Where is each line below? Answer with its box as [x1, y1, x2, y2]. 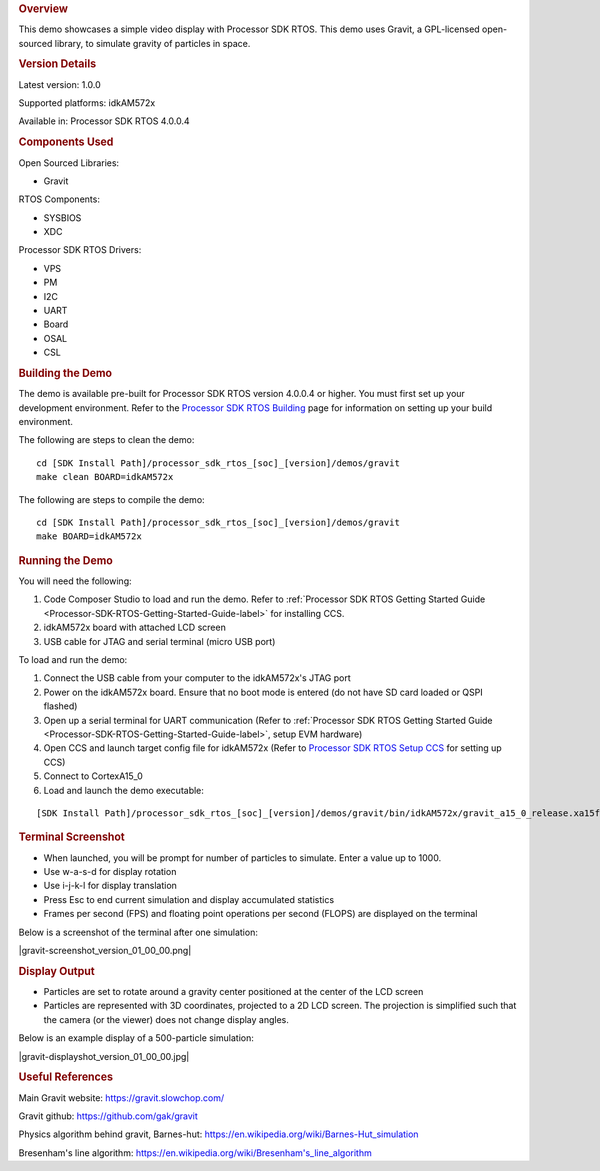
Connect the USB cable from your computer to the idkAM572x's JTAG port [43, 672, 352, 684]
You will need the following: [18, 575, 132, 587]
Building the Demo [18, 366, 113, 380]
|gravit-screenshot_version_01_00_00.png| [18, 944, 192, 956]
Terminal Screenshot [18, 830, 125, 844]
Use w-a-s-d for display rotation [43, 865, 177, 877]
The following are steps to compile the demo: [18, 493, 205, 505]
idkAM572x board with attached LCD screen [43, 621, 227, 634]
